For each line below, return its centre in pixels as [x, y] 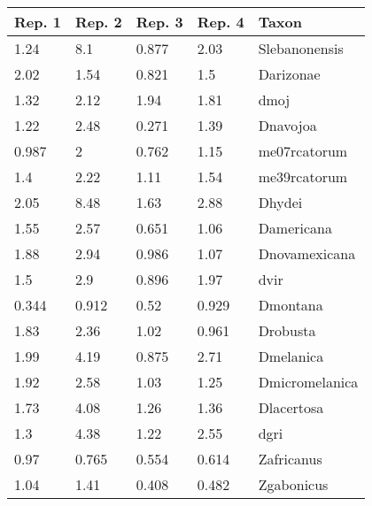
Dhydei [280, 202]
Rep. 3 [159, 22]
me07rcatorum [303, 151]
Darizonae [289, 74]
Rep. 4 [221, 22]
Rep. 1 [38, 22]
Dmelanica [291, 356]
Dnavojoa [287, 125]
